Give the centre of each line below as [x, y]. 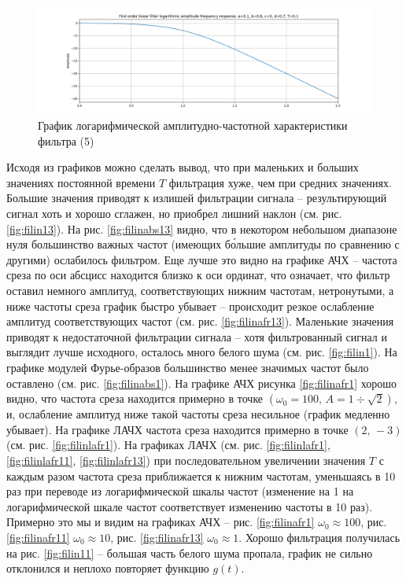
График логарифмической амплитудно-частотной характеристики [193, 125]
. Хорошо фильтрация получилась [319, 537]
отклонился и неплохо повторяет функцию [108, 568]
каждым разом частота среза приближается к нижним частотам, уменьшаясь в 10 [201, 475]
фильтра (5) [66, 140]
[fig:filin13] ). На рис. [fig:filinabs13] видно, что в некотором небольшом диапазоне [202, 228]
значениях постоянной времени [81, 182]
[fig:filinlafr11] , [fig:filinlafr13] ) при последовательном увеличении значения [186, 460]
